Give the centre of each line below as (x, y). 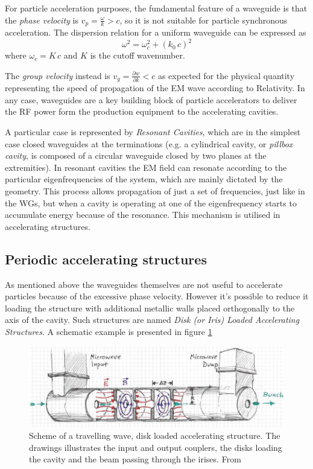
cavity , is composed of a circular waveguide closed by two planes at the (136, 155)
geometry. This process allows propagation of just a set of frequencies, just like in (155, 190)
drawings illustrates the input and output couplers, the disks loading (156, 447)
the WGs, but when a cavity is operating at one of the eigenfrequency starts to (151, 203)
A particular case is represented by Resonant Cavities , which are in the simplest (153, 131)
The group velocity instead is (58, 75)
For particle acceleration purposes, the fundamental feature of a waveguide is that (156, 8)
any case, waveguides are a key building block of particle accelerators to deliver (151, 99)
